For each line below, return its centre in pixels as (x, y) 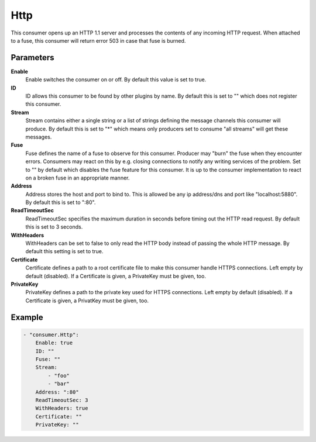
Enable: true (54, 343)
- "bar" (59, 384)
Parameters (32, 58)
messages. (39, 137)
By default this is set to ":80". (61, 202)
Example (27, 317)
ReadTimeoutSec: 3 (62, 400)
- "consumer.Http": (51, 334)
